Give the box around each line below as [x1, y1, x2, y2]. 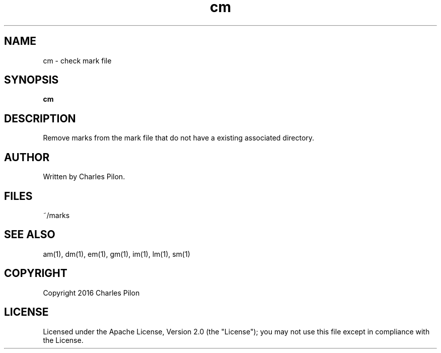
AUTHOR [4, 151, 50, 164]
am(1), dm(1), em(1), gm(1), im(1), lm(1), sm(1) [43, 249, 190, 258]
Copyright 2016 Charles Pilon [43, 288, 140, 297]
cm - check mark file [43, 56, 112, 65]
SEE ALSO [4, 228, 55, 241]
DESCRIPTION [4, 112, 76, 125]
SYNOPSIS [4, 74, 59, 87]
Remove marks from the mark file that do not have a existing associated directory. [43, 133, 315, 143]
